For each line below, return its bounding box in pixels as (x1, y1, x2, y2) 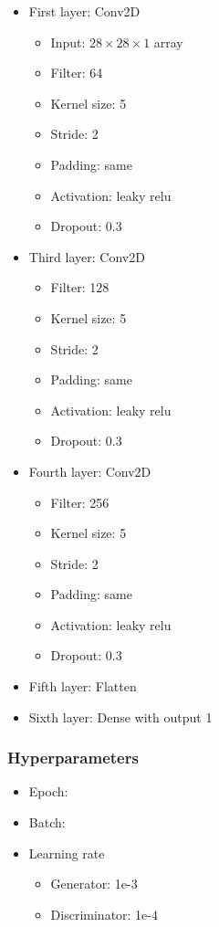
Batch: (28, 813, 66, 832)
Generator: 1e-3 (50, 874, 138, 893)
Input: (50, 32, 86, 51)
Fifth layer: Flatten (28, 677, 137, 696)
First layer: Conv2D (28, 2, 141, 20)
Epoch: (28, 782, 68, 801)
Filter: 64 (50, 63, 103, 82)
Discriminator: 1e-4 (50, 904, 158, 923)
